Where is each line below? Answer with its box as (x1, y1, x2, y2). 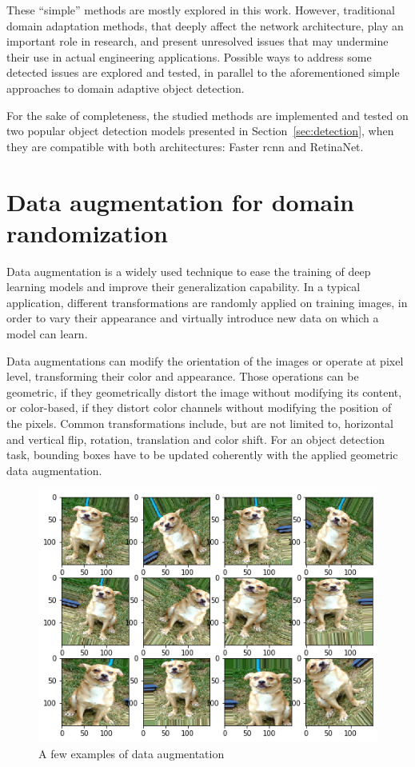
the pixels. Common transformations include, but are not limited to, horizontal (6, 415, 393, 431)
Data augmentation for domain (6, 185, 355, 218)
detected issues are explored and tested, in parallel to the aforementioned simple (6, 64, 400, 81)
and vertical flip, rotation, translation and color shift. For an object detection (6, 430, 385, 447)
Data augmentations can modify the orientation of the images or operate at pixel (6, 352, 404, 369)
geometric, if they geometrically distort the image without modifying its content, (6, 383, 402, 400)
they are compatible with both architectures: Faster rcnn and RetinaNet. (6, 138, 364, 154)
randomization (6, 216, 168, 249)
